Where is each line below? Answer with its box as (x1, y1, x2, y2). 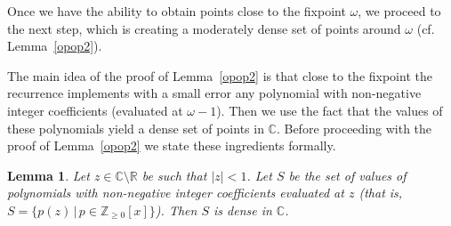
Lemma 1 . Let (7, 165, 90, 184)
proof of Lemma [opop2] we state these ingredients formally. (7, 136, 336, 155)
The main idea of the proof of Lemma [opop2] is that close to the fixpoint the (7, 66, 432, 85)
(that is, (358, 183, 403, 202)
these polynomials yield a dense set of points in (7, 118, 264, 137)
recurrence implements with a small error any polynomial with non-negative (7, 84, 422, 102)
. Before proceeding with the (276, 118, 432, 137)
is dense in (213, 200, 272, 219)
